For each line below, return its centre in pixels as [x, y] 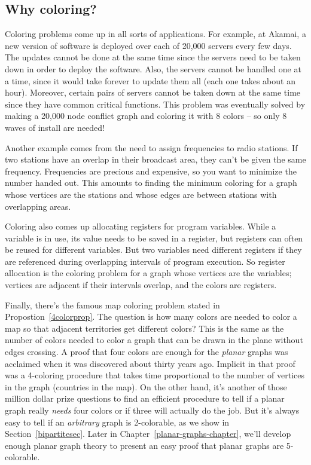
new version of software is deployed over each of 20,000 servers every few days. [148, 45]
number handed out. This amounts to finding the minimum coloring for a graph [151, 183]
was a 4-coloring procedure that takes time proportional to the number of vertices [155, 375]
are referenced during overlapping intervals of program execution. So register [145, 261]
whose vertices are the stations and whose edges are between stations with [141, 194]
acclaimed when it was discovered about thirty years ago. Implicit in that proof [150, 363]
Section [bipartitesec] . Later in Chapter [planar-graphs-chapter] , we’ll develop [148, 434]
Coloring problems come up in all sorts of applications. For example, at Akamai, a [155, 34]
